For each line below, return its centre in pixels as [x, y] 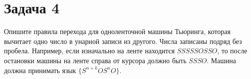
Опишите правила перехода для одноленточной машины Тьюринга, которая [117, 31]
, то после [232, 51]
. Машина [221, 60]
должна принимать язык [40, 70]
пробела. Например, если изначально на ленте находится [89, 51]
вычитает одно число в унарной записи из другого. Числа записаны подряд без [123, 41]
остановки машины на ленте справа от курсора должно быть [95, 60]
